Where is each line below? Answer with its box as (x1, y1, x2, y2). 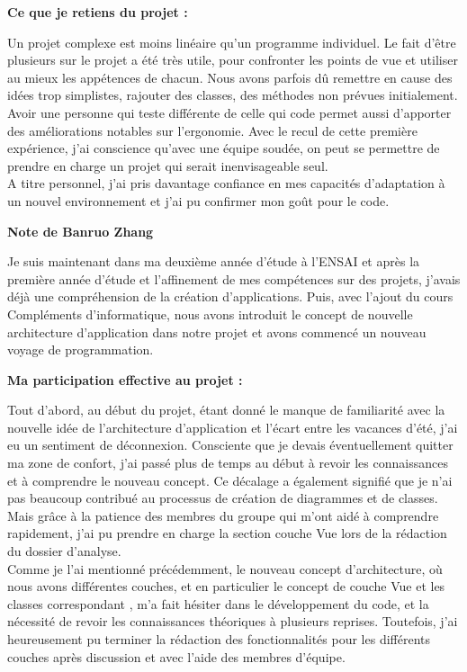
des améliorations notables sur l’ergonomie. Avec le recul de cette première (7, 121, 418, 139)
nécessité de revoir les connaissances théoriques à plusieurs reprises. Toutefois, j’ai (7, 612, 458, 631)
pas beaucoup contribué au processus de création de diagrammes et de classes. (7, 488, 438, 507)
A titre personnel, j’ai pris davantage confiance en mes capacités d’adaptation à (7, 174, 445, 193)
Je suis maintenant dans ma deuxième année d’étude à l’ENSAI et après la (7, 252, 420, 271)
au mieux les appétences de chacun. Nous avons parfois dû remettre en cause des (7, 67, 453, 86)
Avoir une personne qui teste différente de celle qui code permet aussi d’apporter (7, 103, 452, 121)
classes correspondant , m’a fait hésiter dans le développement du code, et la (7, 594, 429, 613)
